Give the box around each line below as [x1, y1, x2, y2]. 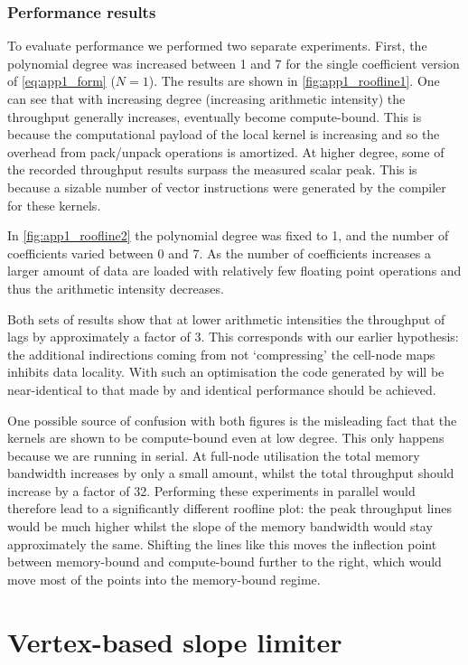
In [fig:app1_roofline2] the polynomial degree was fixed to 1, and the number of [7, 226, 449, 245]
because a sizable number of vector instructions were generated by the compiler [7, 177, 446, 196]
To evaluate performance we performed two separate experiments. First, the [7, 36, 427, 55]
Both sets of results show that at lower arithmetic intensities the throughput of [7, 309, 445, 328]
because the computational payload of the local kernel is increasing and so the [7, 125, 440, 144]
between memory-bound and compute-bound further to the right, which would [7, 552, 442, 571]
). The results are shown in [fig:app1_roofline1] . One [148, 71, 440, 90]
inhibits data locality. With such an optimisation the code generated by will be [7, 362, 445, 381]
